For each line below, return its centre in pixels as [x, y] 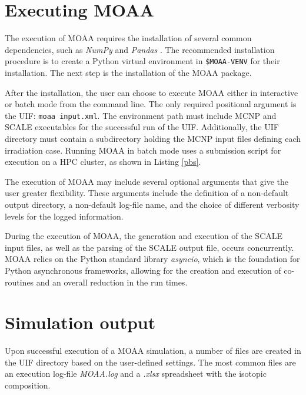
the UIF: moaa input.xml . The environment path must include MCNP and [141, 115]
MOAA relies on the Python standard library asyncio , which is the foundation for [152, 259]
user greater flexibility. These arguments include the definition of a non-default [147, 193]
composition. [28, 385]
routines [19, 282]
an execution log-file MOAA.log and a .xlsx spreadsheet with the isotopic [136, 374]
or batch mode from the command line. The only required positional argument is [151, 104]
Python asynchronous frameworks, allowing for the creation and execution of [143, 270]
